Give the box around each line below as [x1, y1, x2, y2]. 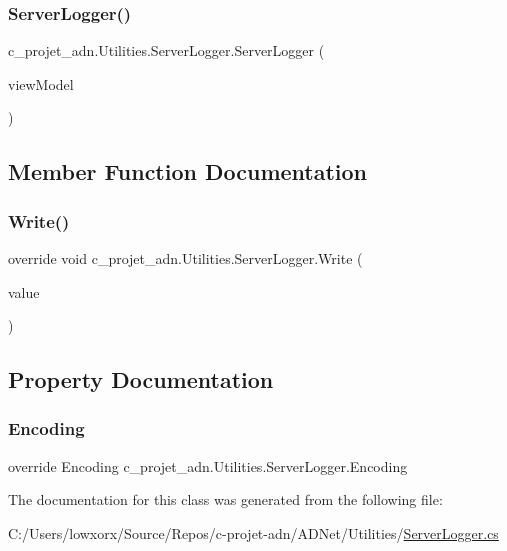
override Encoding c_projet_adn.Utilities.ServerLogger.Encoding [8, 455, 408, 476]
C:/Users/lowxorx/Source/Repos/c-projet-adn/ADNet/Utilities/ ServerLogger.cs [8, 522, 499, 543]
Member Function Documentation [8, 156, 368, 187]
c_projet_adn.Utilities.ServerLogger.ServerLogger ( [8, 40, 325, 61]
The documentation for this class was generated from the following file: [8, 489, 443, 510]
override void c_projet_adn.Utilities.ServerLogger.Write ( [8, 248, 363, 268]
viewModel [8, 73, 74, 94]
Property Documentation [8, 364, 274, 395]
